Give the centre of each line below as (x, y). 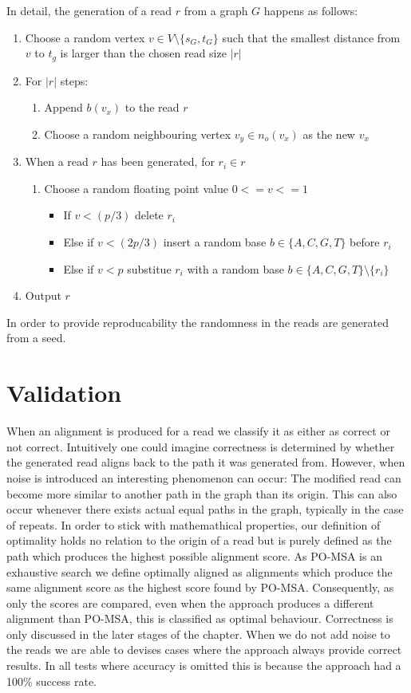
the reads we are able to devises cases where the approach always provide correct (204, 650)
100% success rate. (52, 681)
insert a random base (215, 242)
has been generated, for (158, 161)
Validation (64, 393)
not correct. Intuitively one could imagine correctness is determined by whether (201, 446)
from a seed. (36, 338)
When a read (57, 161)
